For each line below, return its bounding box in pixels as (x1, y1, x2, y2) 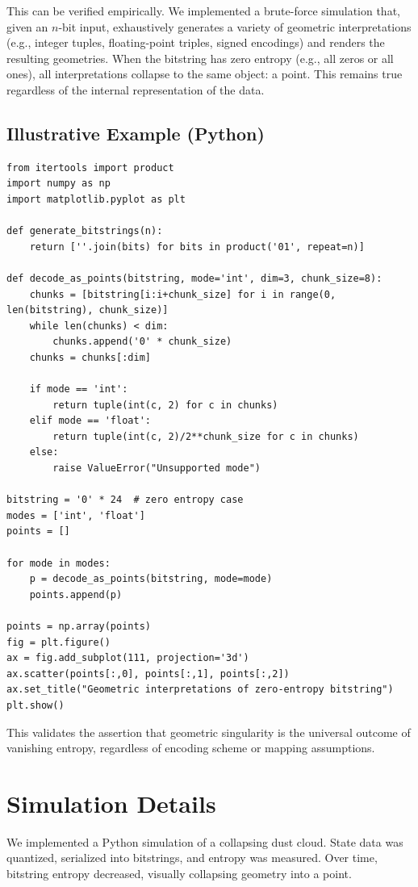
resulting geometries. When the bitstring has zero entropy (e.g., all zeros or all (6, 49, 394, 66)
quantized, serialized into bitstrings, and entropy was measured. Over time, (6, 849, 378, 866)
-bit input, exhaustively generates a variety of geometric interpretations (58, 18, 412, 35)
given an (6, 18, 48, 35)
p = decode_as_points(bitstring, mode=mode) (29, 573, 273, 585)
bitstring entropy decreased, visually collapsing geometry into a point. (6, 865, 352, 882)
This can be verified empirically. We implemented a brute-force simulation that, (6, 2, 400, 19)
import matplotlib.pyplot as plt (6, 193, 186, 205)
